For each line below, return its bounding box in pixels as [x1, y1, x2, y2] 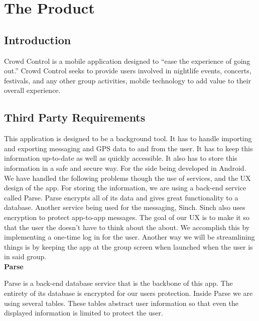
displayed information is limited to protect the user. [4, 307, 163, 318]
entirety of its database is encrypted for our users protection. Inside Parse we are [4, 288, 253, 298]
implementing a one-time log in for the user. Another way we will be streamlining [4, 232, 255, 242]
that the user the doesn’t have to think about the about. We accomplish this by [4, 222, 250, 232]
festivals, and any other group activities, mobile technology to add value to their [4, 75, 251, 85]
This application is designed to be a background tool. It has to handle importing [4, 133, 252, 144]
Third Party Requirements [4, 110, 146, 125]
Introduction [4, 32, 71, 47]
